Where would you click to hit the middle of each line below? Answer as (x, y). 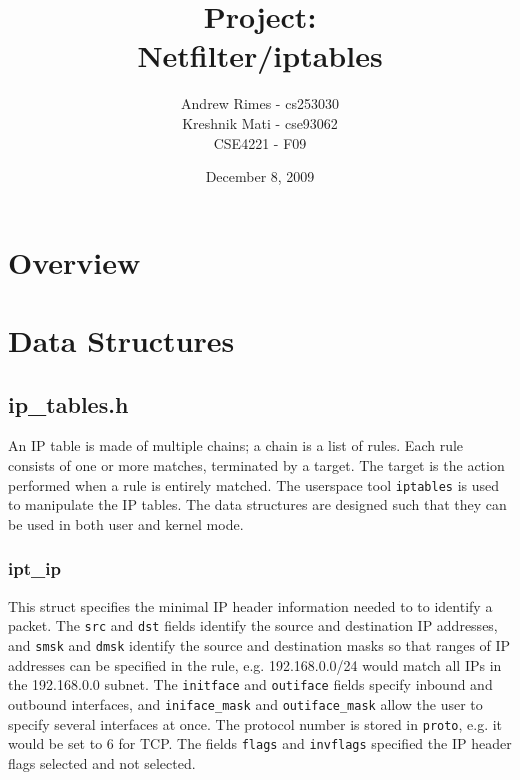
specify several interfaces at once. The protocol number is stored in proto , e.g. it (255, 723)
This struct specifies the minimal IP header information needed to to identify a (250, 605)
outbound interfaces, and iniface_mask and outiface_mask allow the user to (245, 703)
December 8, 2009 (260, 176)
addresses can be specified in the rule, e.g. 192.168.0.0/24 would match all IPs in (255, 664)
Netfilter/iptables (260, 55)
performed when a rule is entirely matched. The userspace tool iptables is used (254, 484)
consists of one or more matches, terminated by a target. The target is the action (256, 465)
